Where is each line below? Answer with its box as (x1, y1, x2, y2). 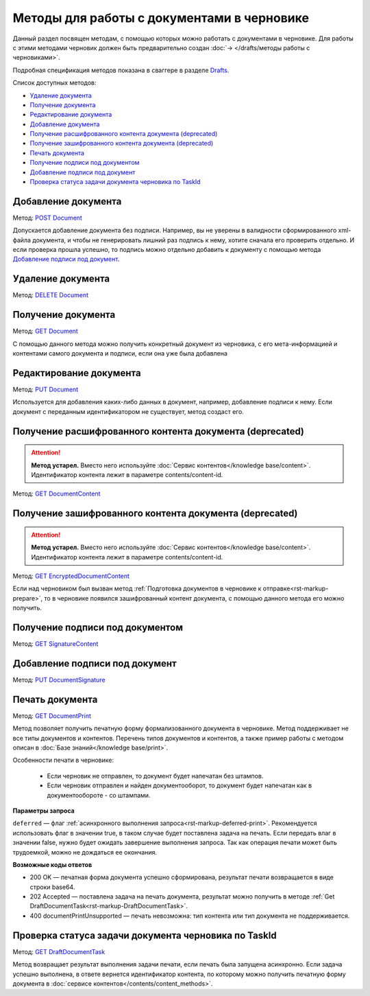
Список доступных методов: (12, 79, 97, 87)
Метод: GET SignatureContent (12, 640, 99, 648)
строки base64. (29, 883, 75, 891)
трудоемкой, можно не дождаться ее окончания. (12, 848, 158, 856)
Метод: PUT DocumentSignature (12, 675, 106, 684)
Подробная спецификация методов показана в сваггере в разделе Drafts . (12, 66, 230, 74)
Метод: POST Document (12, 213, 82, 222)
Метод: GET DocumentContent (12, 489, 101, 498)
